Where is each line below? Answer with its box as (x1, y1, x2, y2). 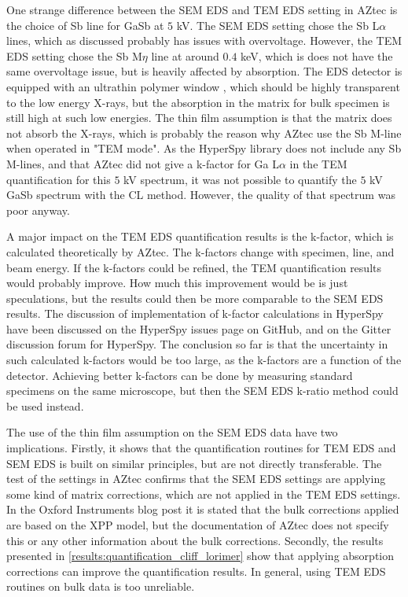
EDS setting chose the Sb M (6, 47, 142, 64)
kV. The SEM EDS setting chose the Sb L (176, 17, 380, 33)
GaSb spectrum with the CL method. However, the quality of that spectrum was (6, 186, 395, 203)
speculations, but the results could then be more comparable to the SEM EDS (6, 289, 384, 306)
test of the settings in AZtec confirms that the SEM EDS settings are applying (6, 470, 386, 487)
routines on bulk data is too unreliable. (6, 578, 195, 595)
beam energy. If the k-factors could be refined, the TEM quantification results (6, 259, 381, 275)
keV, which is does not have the (241, 47, 393, 64)
